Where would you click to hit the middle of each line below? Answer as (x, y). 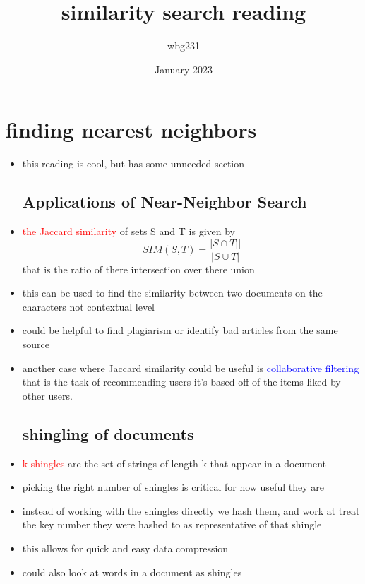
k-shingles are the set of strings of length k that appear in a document (174, 463)
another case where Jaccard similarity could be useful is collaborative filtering (191, 368)
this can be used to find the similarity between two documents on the (172, 293)
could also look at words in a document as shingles (132, 572)
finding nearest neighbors (131, 130)
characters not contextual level (88, 306)
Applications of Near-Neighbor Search (164, 202)
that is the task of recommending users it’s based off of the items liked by (181, 382)
